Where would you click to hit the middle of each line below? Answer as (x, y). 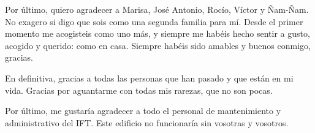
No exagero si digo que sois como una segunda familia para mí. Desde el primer (154, 21)
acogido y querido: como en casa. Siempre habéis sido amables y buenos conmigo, (158, 45)
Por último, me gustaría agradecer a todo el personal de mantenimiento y (143, 111)
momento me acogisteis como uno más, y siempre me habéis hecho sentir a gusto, (157, 33)
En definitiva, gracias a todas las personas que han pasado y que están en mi (149, 78)
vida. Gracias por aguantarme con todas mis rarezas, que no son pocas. (139, 90)
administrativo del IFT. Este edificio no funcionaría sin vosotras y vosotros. (147, 122)
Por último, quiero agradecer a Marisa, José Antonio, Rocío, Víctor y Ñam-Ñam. (157, 9)
